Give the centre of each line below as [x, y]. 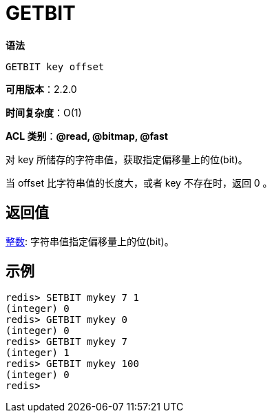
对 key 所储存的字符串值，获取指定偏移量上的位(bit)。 [127, 159]
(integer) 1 [38, 353]
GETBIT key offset [55, 66]
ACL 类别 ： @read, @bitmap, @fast [87, 136]
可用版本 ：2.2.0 [41, 89]
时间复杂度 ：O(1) [44, 112]
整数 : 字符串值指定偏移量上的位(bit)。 [90, 241]
